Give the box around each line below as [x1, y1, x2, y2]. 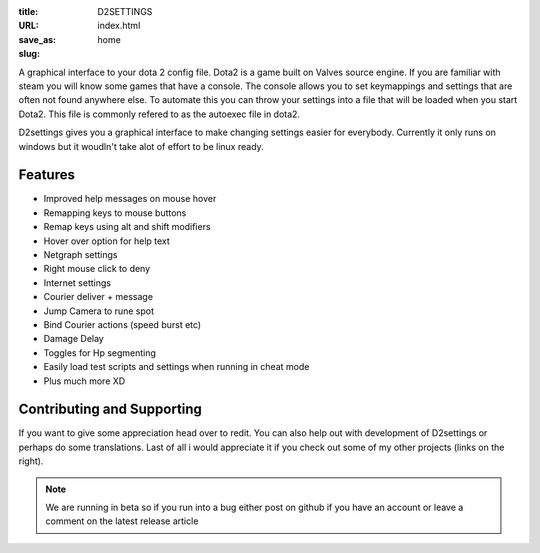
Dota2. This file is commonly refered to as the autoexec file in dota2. [18, 108, 300, 120]
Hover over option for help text [43, 235, 170, 247]
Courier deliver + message [43, 291, 154, 303]
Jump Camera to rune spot [43, 305, 155, 317]
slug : [18, 48, 40, 60]
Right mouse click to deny [43, 263, 151, 275]
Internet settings [43, 276, 112, 289]
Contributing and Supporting [18, 401, 202, 418]
